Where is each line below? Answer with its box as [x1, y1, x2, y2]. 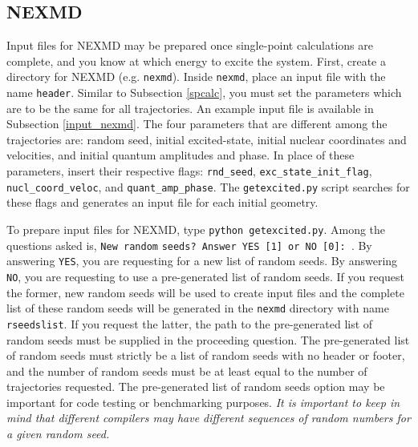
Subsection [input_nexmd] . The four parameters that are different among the [6, 115, 388, 132]
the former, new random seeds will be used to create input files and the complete [6, 284, 404, 300]
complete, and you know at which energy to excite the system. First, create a [6, 52, 386, 69]
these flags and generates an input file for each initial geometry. [6, 194, 319, 211]
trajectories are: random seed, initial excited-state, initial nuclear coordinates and [6, 131, 407, 147]
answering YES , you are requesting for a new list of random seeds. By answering [6, 252, 398, 269]
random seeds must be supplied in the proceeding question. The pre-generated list [6, 331, 410, 348]
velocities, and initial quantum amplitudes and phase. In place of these [6, 147, 355, 163]
